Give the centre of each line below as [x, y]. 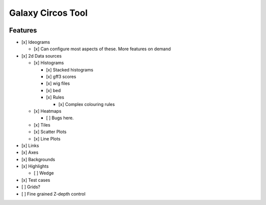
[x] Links [30, 145]
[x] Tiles [42, 125]
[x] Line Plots [47, 138]
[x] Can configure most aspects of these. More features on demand [102, 49]
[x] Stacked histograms [70, 69]
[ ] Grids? [31, 187]
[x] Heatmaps [48, 111]
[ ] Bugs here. [60, 118]
